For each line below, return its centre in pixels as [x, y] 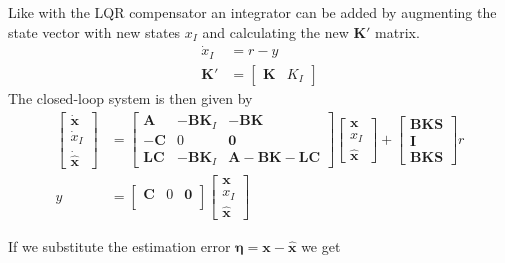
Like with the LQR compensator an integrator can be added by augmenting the [252, 12]
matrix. [397, 31]
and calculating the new [275, 31]
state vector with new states [94, 31]
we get [321, 245]
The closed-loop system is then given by [130, 97]
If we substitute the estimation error [119, 245]
